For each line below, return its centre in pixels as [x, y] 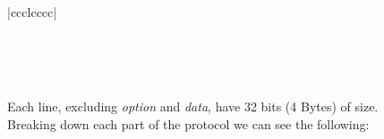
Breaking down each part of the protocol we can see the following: [188, 123]
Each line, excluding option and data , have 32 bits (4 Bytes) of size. [193, 106]
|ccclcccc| [32, 12]
